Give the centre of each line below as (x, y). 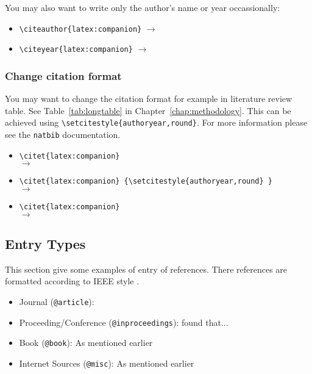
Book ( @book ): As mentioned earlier (86, 343)
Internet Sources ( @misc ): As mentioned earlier (107, 363)
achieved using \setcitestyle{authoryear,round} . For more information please (156, 122)
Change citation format (63, 75)
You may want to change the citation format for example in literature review (149, 99)
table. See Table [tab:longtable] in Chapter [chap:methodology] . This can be (148, 110)
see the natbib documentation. (63, 134)
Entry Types (45, 243)
